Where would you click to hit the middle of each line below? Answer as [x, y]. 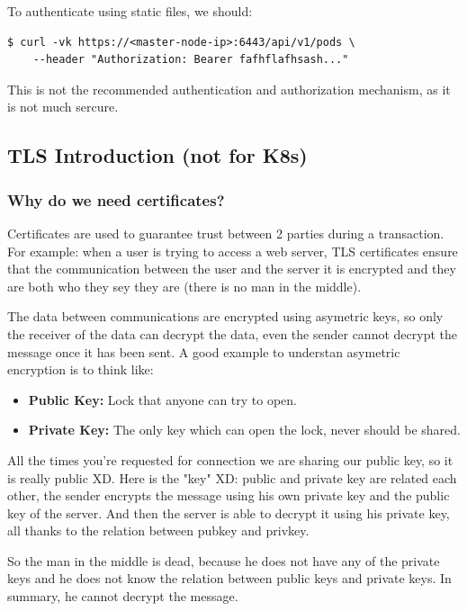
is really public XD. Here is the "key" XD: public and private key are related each [232, 477]
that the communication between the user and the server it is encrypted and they [232, 269]
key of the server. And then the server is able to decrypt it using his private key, [229, 512]
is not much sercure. [63, 107]
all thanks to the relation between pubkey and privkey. [158, 530]
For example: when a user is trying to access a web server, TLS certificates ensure [233, 251]
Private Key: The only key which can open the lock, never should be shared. [244, 430]
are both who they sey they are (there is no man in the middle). [184, 286]
